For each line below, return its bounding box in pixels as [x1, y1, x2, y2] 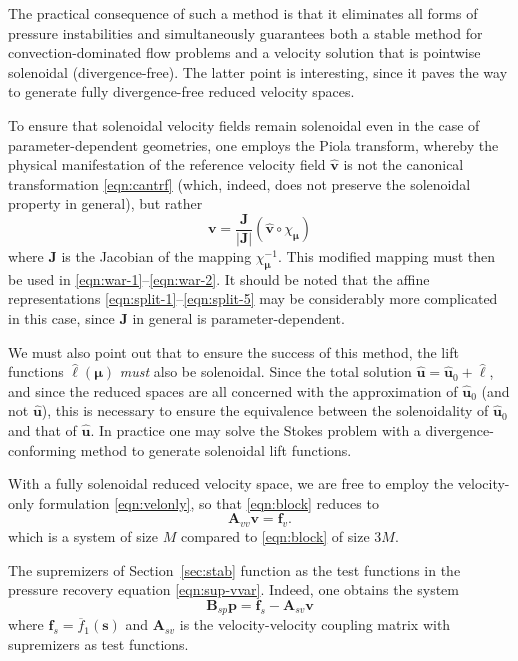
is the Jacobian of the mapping [61, 246, 252, 266]
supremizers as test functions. [8, 633, 189, 654]
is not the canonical [343, 154, 464, 175]
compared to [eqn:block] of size [180, 526, 370, 547]
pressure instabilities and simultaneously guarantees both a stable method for [8, 22, 483, 43]
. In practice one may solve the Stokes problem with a [90, 419, 421, 440]
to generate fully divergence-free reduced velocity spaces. [8, 81, 355, 102]
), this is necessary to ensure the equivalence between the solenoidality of [41, 400, 489, 421]
